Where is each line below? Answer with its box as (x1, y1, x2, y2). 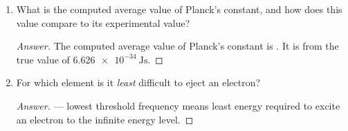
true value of (16, 52, 70, 66)
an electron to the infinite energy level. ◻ (16, 112, 194, 126)
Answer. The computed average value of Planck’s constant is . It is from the (16, 39, 339, 53)
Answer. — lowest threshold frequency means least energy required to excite (16, 98, 340, 112)
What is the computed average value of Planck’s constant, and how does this (16, 2, 342, 16)
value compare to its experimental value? (16, 15, 190, 30)
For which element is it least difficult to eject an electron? (16, 75, 261, 90)
